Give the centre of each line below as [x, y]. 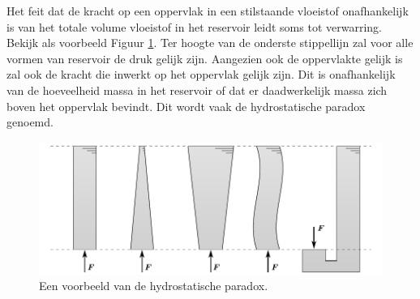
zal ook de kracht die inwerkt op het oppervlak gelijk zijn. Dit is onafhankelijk [201, 74]
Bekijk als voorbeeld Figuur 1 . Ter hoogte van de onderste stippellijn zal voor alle [210, 43]
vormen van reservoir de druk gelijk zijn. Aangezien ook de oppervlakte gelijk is [205, 58]
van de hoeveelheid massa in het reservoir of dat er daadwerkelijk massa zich [197, 90]
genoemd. [30, 122]
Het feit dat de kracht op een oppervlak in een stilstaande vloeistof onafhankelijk [208, 11]
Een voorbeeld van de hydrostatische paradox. [154, 286]
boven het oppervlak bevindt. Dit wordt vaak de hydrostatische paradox [186, 106]
